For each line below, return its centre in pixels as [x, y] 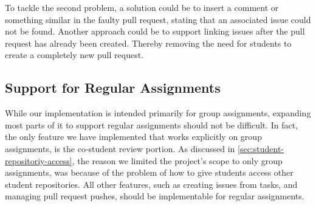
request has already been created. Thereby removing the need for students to [148, 43]
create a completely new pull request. [74, 55]
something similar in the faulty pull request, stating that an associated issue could [158, 19]
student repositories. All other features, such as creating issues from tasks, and [151, 184]
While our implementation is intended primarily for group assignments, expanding [158, 113]
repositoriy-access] [39, 160]
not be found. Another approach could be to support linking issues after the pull [155, 31]
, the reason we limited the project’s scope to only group [177, 160]
